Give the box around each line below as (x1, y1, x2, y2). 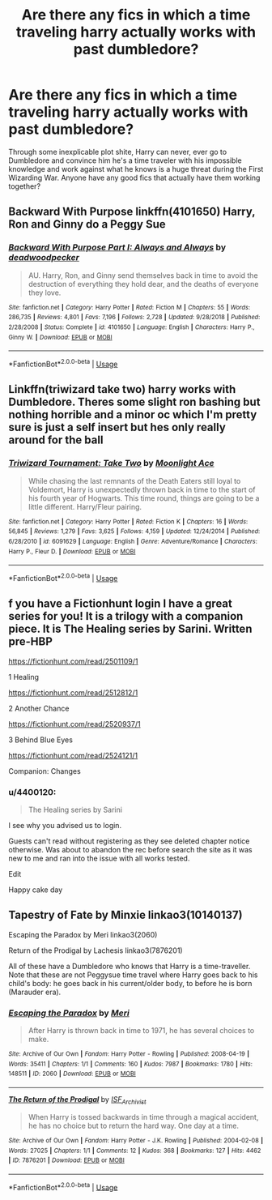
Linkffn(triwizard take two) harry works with (8, 382, 236, 396)
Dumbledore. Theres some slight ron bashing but (8, 395, 261, 409)
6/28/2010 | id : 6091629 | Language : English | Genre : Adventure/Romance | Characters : (8, 537, 257, 545)
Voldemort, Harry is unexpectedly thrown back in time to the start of (28, 485, 256, 494)
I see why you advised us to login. (8, 820, 122, 830)
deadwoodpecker (8, 252, 79, 263)
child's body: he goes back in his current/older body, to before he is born (8, 978, 253, 988)
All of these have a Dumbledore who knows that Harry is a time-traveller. (8, 961, 251, 971)
